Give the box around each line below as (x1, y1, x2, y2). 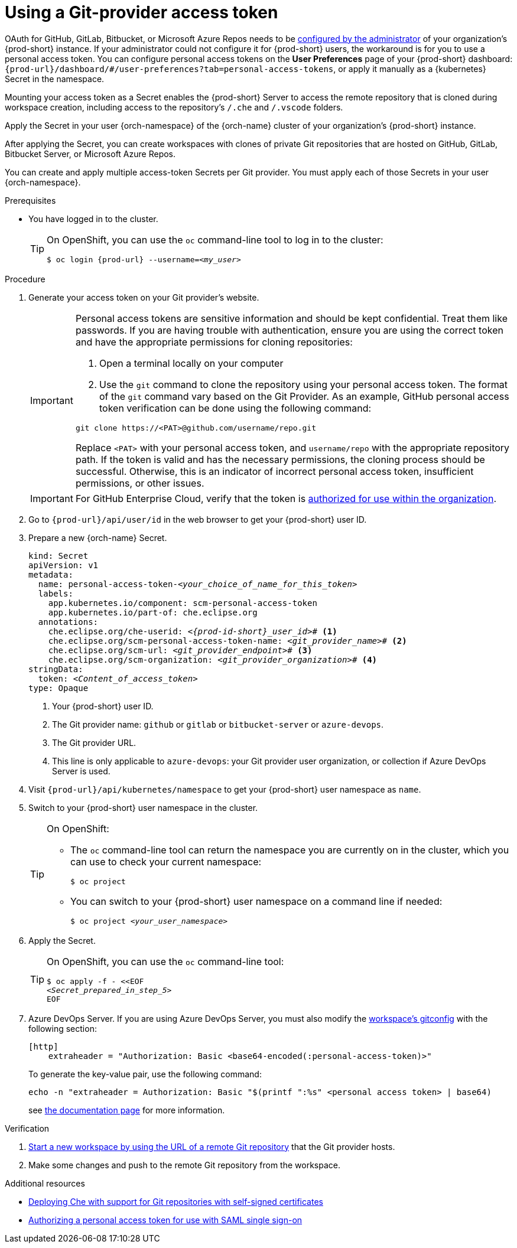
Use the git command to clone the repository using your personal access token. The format (99, 378, 508, 390)
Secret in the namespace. (5, 73, 105, 84)
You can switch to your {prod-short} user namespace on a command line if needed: (70, 895, 443, 907)
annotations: (38, 617, 99, 627)
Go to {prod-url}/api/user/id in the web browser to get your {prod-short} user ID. (28, 514, 367, 524)
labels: (38, 588, 73, 598)
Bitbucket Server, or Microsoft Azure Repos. (5, 148, 176, 159)
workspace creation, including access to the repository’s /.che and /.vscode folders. (5, 102, 343, 112)
